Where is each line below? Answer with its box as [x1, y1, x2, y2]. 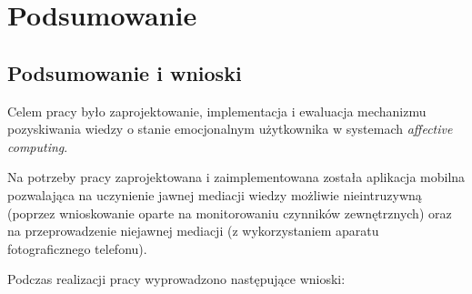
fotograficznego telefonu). [7, 238, 147, 258]
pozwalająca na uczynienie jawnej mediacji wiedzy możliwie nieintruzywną [7, 185, 422, 204]
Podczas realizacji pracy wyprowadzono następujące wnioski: [7, 269, 346, 289]
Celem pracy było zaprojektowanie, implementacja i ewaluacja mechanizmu [7, 101, 427, 120]
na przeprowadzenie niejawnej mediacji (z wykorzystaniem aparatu [7, 221, 379, 240]
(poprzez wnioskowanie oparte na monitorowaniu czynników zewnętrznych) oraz [7, 203, 452, 222]
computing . [7, 137, 68, 156]
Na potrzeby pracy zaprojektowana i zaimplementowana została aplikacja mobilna [7, 167, 466, 187]
